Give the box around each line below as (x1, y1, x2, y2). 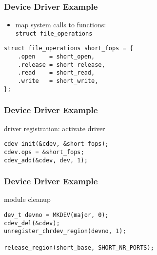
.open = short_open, (18, 53, 95, 60)
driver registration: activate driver (4, 123, 105, 133)
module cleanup (4, 194, 51, 204)
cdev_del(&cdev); (4, 219, 60, 227)
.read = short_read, (18, 69, 95, 77)
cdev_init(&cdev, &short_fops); (4, 140, 109, 148)
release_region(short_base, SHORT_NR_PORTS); (4, 244, 154, 251)
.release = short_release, (18, 61, 105, 68)
